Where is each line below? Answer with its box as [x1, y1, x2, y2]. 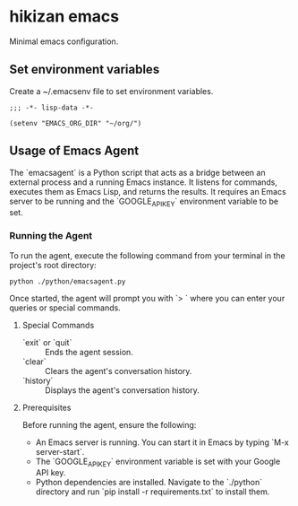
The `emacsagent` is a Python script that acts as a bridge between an [9, 167, 266, 178]
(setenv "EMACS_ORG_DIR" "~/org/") [9, 118, 142, 127]
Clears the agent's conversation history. [44, 365, 192, 376]
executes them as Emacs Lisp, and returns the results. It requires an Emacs [9, 186, 286, 196]
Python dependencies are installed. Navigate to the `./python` [35, 477, 262, 488]
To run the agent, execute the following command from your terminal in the [9, 249, 285, 261]
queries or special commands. [9, 302, 121, 313]
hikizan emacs [9, 6, 119, 27]
